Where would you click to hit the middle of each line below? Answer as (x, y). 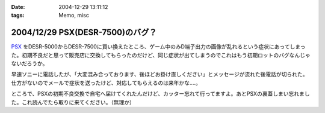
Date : (18, 7)
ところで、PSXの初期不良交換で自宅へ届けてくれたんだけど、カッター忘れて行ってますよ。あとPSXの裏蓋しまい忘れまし (160, 94)
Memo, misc (74, 16)
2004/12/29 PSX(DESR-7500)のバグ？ (84, 33)
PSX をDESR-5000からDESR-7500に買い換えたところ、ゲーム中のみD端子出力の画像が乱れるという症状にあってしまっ (158, 47)
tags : (18, 16)
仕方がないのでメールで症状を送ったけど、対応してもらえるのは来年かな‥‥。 (106, 83)
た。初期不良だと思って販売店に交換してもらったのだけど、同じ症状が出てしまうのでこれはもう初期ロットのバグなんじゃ (161, 55)
